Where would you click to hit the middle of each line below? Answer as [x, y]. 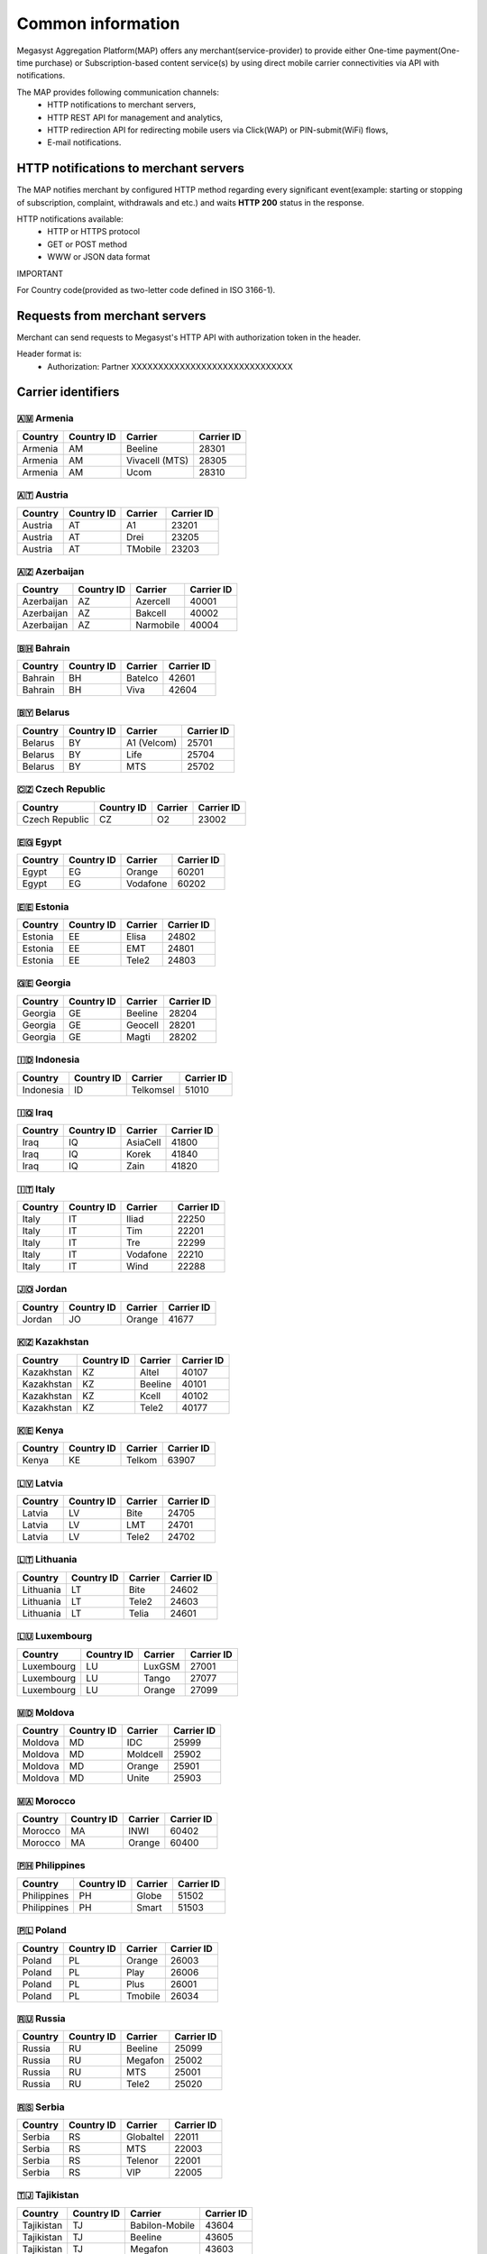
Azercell [153, 601]
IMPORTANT [40, 273]
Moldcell [145, 1755]
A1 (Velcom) [152, 742]
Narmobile [158, 625]
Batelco [142, 678]
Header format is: [49, 354]
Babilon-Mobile [163, 2225]
